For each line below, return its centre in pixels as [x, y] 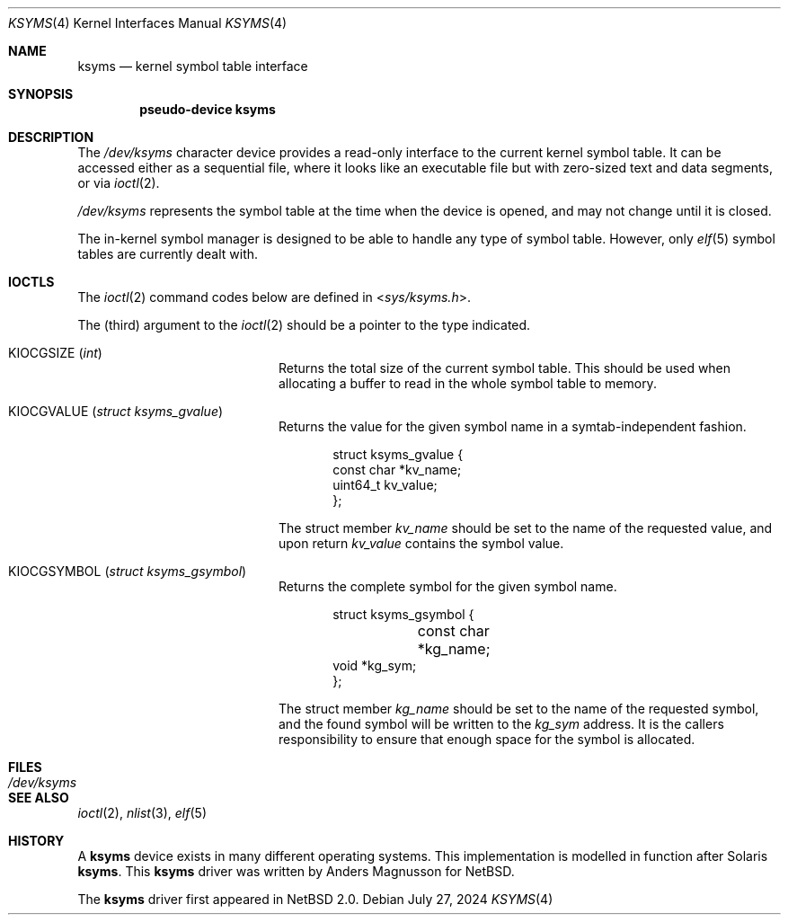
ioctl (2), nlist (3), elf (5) [142, 813]
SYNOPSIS [41, 94]
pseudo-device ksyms [208, 109]
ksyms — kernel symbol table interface [193, 66]
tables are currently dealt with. [168, 254]
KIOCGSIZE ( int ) [55, 353]
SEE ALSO [39, 798]
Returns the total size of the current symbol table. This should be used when [505, 368]
